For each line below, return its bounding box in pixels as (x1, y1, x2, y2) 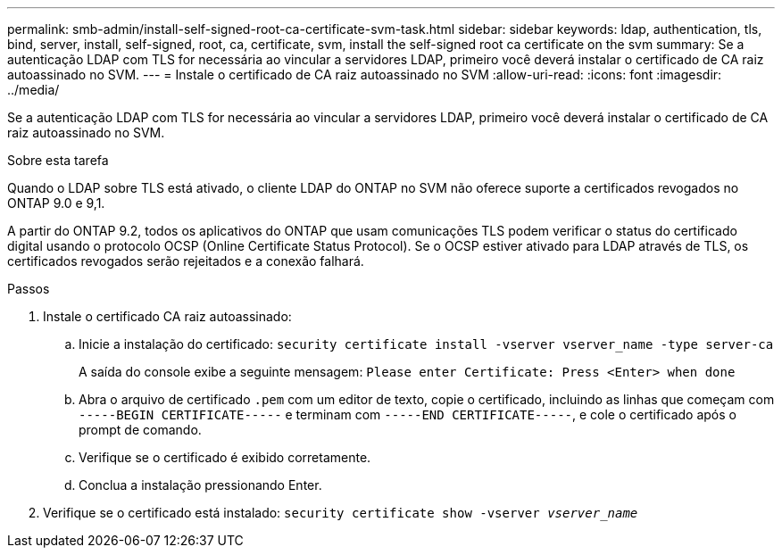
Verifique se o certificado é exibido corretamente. (79, 450, 371, 465)
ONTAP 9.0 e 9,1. (7, 195, 105, 211)
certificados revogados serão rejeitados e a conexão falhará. (7, 253, 364, 269)
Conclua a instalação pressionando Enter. (79, 477, 322, 493)
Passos (7, 281, 50, 296)
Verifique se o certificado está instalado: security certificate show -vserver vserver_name (43, 505, 638, 520)
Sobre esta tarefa (7, 153, 109, 168)
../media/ (7, 82, 60, 97)
